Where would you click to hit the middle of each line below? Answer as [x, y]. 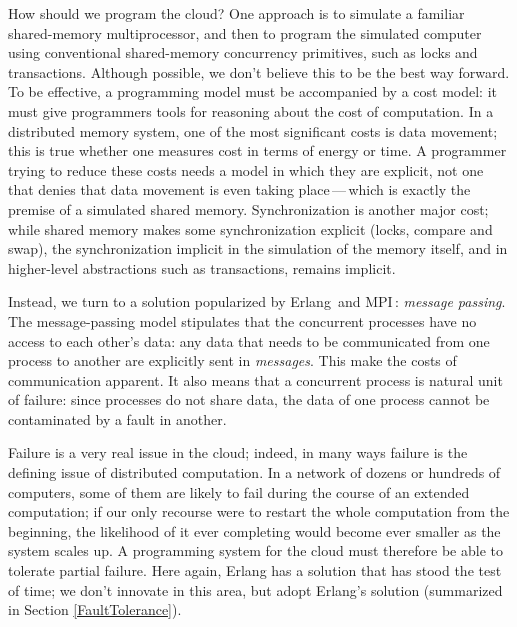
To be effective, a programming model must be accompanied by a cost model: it [253, 91]
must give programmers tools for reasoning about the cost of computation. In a [251, 110]
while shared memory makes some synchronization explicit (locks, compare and [250, 228]
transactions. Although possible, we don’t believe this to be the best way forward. [259, 71]
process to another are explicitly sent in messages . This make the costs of [232, 360]
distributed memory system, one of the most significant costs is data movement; [253, 130]
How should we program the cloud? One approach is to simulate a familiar [236, 13]
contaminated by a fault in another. [117, 418]
